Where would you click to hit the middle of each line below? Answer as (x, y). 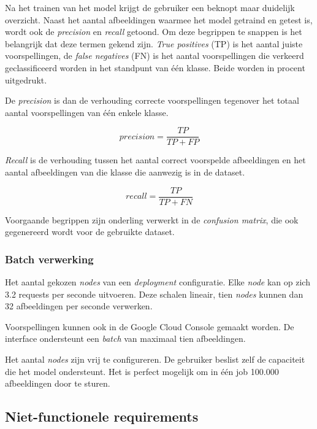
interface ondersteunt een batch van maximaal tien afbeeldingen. (125, 338)
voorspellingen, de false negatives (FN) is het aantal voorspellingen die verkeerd (155, 56)
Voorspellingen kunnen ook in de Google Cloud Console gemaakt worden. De (150, 326)
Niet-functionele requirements (102, 416)
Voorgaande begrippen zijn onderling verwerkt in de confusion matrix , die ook (152, 219)
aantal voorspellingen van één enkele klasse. (87, 112)
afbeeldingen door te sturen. (58, 383)
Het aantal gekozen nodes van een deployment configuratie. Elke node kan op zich (158, 282)
